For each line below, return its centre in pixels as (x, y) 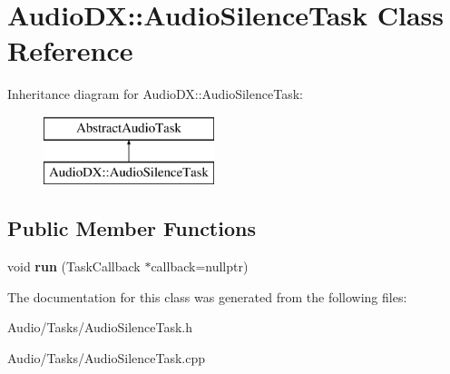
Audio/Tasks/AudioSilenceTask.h (100, 327)
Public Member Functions (132, 228)
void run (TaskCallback (74, 266)
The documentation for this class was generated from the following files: (207, 296)
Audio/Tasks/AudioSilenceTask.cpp (107, 358)
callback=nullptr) (200, 266)
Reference (70, 50)
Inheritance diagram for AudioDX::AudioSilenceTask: (155, 94)
